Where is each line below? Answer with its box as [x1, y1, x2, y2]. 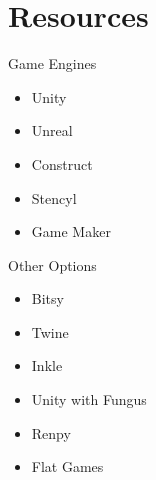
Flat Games [31, 456, 104, 477]
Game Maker [31, 221, 111, 242]
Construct [31, 153, 93, 174]
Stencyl [31, 187, 77, 208]
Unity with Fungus [31, 389, 147, 410]
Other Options [8, 254, 97, 275]
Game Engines [8, 53, 97, 74]
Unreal [31, 120, 73, 141]
